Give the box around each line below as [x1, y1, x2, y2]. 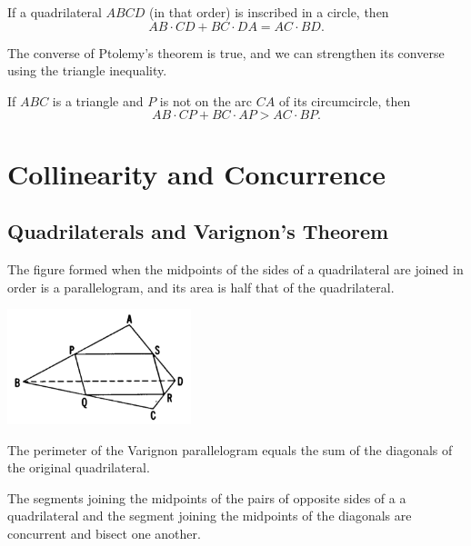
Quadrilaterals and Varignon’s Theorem [7, 217, 389, 245]
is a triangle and [52, 91, 144, 110]
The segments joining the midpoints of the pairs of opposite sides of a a [7, 488, 406, 507]
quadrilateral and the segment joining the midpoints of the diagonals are [7, 506, 412, 525]
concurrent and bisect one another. [7, 523, 201, 542]
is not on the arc [159, 91, 253, 110]
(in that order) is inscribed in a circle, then [149, 3, 389, 21]
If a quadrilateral [7, 3, 102, 21]
